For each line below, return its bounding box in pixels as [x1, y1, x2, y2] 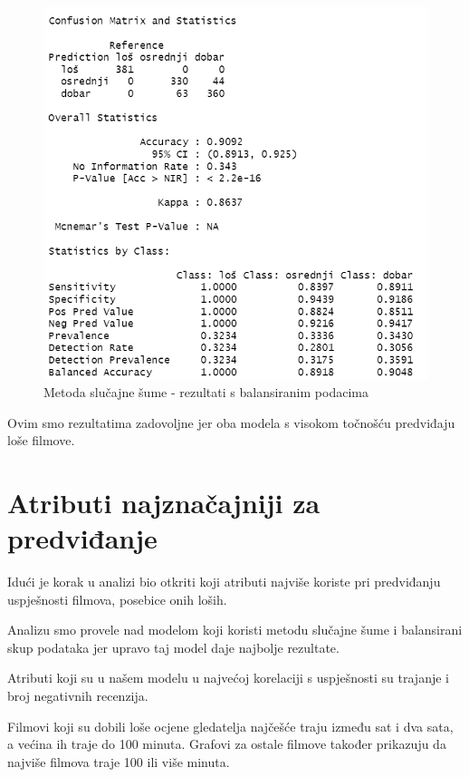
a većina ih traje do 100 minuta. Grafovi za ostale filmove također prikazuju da [7, 734, 446, 753]
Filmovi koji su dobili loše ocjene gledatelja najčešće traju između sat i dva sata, [7, 716, 454, 735]
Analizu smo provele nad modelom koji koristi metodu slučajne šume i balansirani [7, 620, 463, 639]
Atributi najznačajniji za [7, 483, 321, 520]
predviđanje [7, 520, 158, 557]
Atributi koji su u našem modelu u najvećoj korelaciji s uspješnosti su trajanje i [7, 668, 449, 687]
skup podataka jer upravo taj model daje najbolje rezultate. [7, 637, 340, 656]
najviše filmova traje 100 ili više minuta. [7, 752, 230, 771]
